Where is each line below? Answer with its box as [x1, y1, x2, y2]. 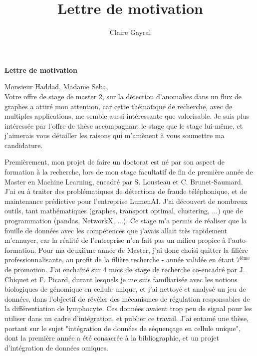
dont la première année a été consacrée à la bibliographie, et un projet [4, 333, 219, 343]
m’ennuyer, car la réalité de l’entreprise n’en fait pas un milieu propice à [4, 235, 226, 245]
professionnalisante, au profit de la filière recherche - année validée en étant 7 [4, 254, 240, 265]
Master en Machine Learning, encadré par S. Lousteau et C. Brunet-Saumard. [4, 176, 243, 186]
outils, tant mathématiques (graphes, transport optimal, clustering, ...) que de [4, 205, 243, 216]
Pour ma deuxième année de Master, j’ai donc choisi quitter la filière [38, 244, 248, 255]
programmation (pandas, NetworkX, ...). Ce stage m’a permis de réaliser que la [4, 215, 247, 226]
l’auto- [228, 235, 248, 245]
